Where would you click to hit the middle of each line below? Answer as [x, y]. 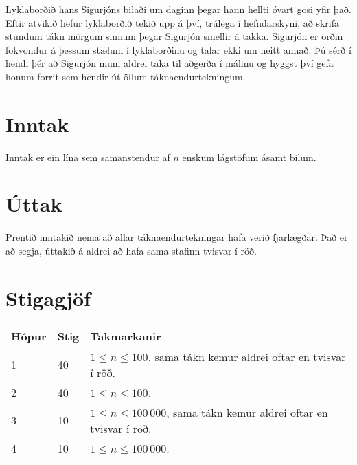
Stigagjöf [48, 298]
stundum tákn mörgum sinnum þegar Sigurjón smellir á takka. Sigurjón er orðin [174, 36]
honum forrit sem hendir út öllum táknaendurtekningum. [126, 76]
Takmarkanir [126, 336]
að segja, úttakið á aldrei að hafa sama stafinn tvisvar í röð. [131, 250]
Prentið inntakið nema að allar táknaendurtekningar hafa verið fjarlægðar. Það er [177, 237]
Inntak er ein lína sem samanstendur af [88, 156]
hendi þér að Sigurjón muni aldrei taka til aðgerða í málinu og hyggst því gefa [170, 63]
